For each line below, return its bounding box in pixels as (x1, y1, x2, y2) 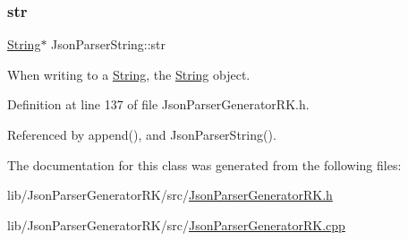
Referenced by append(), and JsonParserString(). (7, 125, 276, 143)
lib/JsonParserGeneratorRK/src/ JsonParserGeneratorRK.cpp (7, 215, 345, 234)
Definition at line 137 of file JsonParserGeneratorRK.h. (7, 95, 310, 114)
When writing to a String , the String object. (7, 65, 251, 83)
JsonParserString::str (51, 35, 166, 54)
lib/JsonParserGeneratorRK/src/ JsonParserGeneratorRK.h (7, 185, 333, 204)
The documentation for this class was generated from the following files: (7, 155, 402, 174)
